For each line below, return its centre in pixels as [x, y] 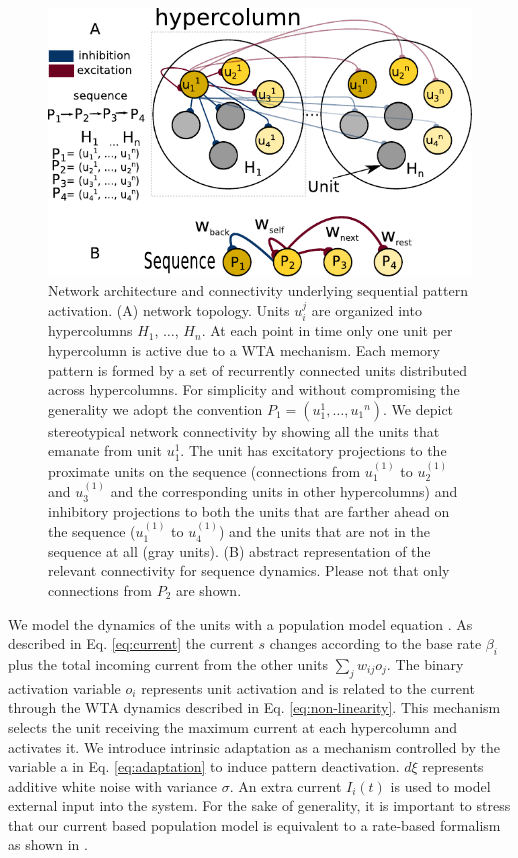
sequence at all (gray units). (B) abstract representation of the [239, 550]
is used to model [440, 785]
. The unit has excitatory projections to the [313, 450]
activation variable [64, 687]
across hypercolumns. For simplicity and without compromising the [254, 389]
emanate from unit [105, 450]
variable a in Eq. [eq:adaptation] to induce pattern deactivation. [204, 766]
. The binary [425, 663]
